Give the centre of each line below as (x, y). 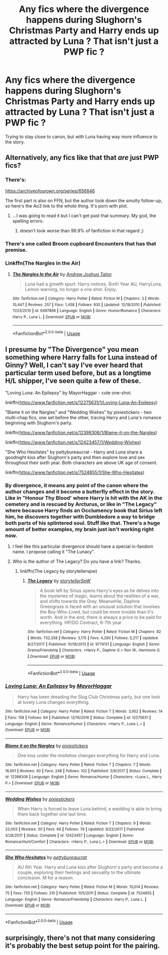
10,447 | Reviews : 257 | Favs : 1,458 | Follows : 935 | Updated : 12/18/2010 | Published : (87, 304)
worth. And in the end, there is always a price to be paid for (101, 617)
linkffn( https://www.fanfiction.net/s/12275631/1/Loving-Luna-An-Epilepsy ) (81, 402)
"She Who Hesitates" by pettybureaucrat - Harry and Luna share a (74, 452)
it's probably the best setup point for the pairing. (82, 946)
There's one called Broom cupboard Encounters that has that (81, 243)
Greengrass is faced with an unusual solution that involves (100, 607)
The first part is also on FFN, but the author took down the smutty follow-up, (84, 200)
